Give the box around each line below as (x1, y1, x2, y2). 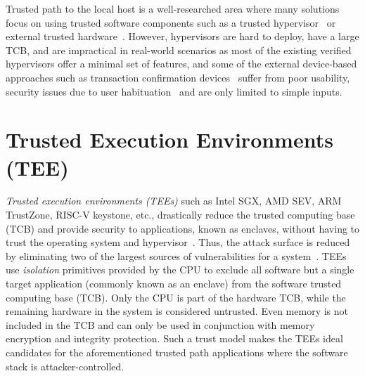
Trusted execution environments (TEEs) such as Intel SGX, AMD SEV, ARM (6, 193, 342, 208)
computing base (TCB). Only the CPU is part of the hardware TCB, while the (6, 290, 346, 304)
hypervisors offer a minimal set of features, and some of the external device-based (6, 56, 357, 71)
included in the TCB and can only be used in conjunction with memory (6, 317, 315, 332)
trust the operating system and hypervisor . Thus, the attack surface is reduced (6, 235, 350, 249)
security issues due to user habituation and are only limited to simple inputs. (6, 84, 342, 98)
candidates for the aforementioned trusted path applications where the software (6, 345, 348, 359)
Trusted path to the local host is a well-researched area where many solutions (6, 1, 340, 15)
